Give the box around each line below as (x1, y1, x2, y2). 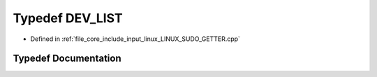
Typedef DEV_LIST (13, 10, 123, 26)
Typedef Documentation (13, 53, 121, 65)
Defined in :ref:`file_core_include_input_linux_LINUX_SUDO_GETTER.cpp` (30, 35, 241, 43)
